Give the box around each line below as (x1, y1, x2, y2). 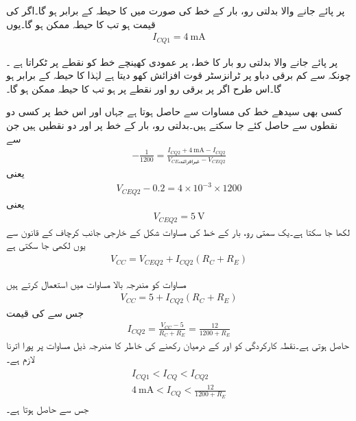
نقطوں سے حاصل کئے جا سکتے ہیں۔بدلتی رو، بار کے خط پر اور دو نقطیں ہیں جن (6, 118, 338, 132)
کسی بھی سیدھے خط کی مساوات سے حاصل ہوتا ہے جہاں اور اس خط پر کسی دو (6, 104, 342, 119)
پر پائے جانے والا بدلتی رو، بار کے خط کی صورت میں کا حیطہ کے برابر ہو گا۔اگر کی (6, 3, 345, 17)
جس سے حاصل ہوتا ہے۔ (6, 401, 89, 416)
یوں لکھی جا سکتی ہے (6, 238, 86, 252)
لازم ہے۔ (6, 351, 35, 365)
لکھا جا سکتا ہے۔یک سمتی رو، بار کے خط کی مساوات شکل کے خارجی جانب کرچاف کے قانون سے (6, 224, 350, 239)
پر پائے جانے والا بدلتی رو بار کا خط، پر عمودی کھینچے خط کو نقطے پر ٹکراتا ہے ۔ (6, 54, 338, 69)
